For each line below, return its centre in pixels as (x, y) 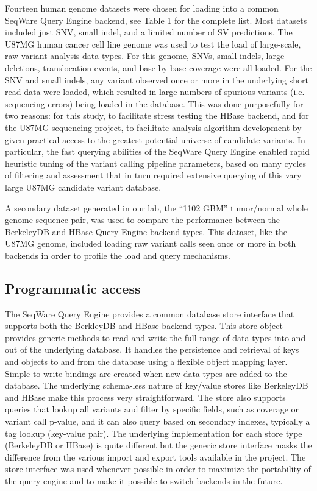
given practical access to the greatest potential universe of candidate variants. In (155, 139)
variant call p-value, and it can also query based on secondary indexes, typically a (158, 421)
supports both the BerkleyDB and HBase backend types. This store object (144, 326)
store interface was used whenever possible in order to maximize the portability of (158, 469)
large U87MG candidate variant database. (83, 187)
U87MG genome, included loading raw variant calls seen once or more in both (151, 243)
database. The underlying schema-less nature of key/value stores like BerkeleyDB (157, 385)
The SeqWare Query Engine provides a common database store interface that (150, 313)
